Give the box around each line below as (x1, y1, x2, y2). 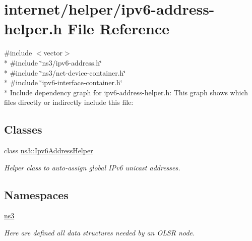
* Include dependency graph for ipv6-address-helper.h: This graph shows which (4, 87, 248, 97)
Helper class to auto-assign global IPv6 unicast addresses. (4, 162, 180, 172)
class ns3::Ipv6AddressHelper (4, 145, 93, 156)
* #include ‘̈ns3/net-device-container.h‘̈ (4, 67, 126, 78)
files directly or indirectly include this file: (4, 97, 134, 107)
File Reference (67, 18, 170, 39)
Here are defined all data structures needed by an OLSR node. (4, 227, 195, 238)
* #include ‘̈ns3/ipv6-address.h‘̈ (4, 57, 102, 68)
